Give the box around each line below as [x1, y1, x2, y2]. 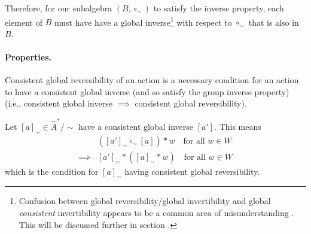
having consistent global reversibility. [124, 165, 260, 177]
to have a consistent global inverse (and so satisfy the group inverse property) [5, 85, 289, 98]
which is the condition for [5, 165, 99, 177]
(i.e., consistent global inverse [5, 97, 112, 110]
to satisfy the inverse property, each [153, 2, 284, 14]
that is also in [248, 16, 299, 28]
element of [5, 16, 42, 28]
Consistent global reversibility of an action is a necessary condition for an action [5, 74, 299, 86]
